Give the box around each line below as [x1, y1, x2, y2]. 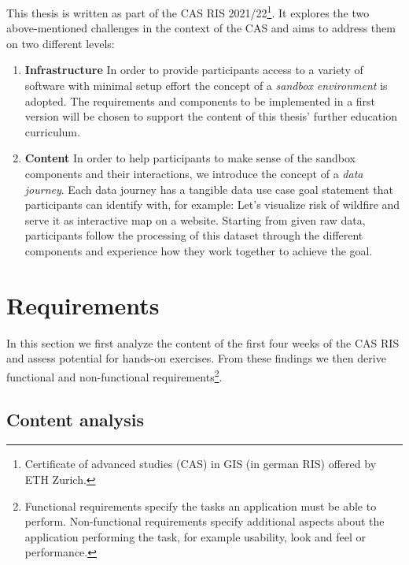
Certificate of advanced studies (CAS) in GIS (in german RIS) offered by [24, 455, 377, 472]
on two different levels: [6, 35, 115, 51]
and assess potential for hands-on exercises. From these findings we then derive [6, 350, 386, 366]
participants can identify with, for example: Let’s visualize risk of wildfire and [24, 196, 400, 213]
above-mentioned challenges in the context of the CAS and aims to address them [6, 20, 396, 36]
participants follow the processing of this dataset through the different [24, 227, 363, 243]
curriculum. [24, 123, 80, 139]
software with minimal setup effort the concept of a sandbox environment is [24, 77, 388, 94]
